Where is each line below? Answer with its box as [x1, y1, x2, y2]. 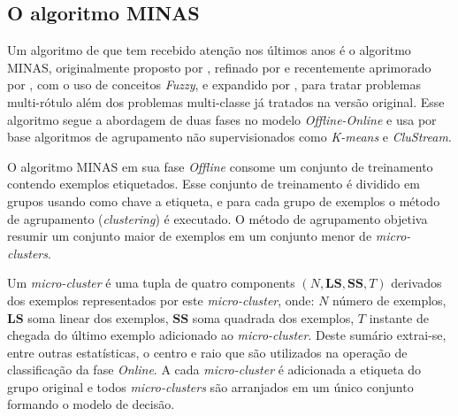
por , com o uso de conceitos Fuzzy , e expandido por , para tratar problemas [7, 75, 421, 94]
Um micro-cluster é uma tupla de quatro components [7, 273, 295, 292]
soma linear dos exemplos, [27, 308, 169, 327]
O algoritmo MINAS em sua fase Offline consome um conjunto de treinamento [7, 157, 433, 175]
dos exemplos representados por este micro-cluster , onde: [7, 290, 315, 309]
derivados [391, 273, 442, 292]
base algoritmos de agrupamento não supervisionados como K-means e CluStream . [7, 127, 452, 146]
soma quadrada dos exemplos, [192, 308, 355, 327]
